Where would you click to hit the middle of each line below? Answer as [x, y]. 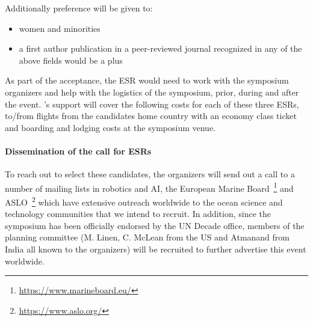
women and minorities [60, 28]
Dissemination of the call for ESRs [78, 151]
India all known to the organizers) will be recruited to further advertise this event [156, 249]
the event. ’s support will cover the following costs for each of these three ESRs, [152, 104]
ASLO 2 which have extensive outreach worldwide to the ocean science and [144, 201]
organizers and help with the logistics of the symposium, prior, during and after [152, 92]
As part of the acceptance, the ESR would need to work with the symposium [147, 80]
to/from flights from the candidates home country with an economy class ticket [151, 116]
